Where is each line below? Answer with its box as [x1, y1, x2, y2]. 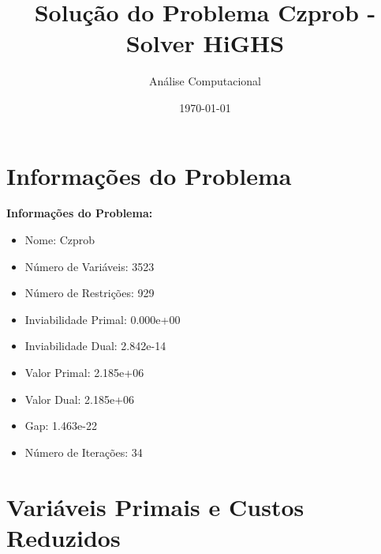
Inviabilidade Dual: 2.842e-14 [24, 337, 166, 354]
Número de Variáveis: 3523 [24, 258, 155, 274]
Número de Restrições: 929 [24, 285, 155, 301]
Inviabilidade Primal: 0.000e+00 [24, 311, 181, 327]
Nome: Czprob [24, 232, 95, 248]
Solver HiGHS [125, 27, 285, 59]
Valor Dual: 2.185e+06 [24, 390, 135, 407]
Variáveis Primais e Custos [6, 490, 304, 522]
